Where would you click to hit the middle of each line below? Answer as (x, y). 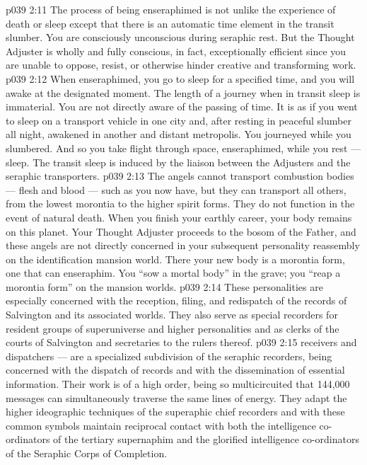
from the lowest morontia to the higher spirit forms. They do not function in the (180, 203)
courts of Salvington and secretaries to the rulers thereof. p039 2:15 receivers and (181, 342)
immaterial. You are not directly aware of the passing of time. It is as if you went (182, 107)
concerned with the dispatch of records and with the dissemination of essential (175, 370)
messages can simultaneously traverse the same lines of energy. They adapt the (176, 397)
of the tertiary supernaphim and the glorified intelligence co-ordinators (206, 439)
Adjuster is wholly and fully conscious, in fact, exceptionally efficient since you (176, 51)
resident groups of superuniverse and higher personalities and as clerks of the (173, 328)
